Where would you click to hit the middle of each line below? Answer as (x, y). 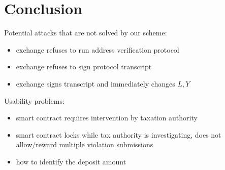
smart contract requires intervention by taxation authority (107, 118)
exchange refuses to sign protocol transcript (84, 67)
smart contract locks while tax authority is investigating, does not (119, 134)
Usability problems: (34, 100)
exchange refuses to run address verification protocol (98, 49)
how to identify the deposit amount (71, 161)
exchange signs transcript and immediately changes (95, 83)
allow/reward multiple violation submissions (85, 144)
